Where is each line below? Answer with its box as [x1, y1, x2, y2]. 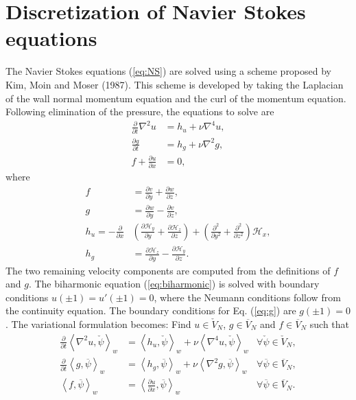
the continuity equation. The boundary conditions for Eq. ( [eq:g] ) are [5, 303, 296, 318]
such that [309, 316, 350, 331]
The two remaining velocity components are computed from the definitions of [5, 263, 331, 277]
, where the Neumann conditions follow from [154, 290, 341, 304]
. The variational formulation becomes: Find [5, 316, 191, 331]
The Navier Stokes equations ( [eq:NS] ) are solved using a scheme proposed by [5, 64, 332, 78]
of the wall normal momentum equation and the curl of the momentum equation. [5, 91, 346, 105]
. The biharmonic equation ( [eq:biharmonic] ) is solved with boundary [28, 277, 320, 291]
